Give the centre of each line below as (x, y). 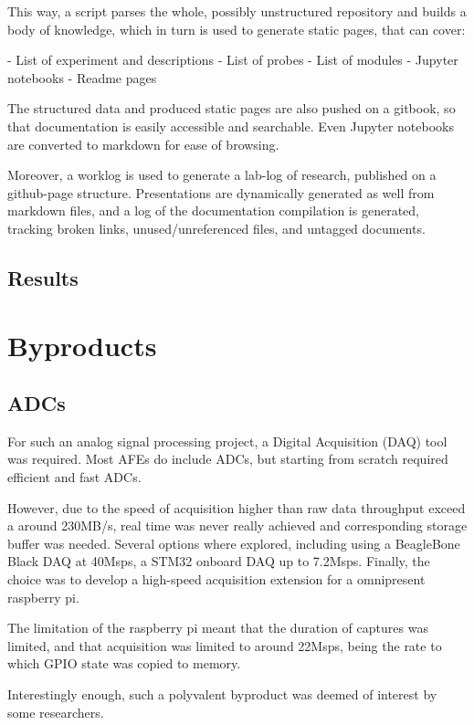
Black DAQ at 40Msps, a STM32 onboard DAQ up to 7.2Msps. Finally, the (219, 561)
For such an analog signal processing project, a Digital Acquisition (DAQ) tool (227, 441)
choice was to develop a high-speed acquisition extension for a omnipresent (216, 579)
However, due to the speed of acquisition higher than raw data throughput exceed (237, 507)
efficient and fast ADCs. (74, 477)
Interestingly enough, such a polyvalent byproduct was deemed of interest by (222, 694)
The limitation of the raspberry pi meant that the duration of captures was (218, 628)
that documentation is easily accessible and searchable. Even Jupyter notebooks (231, 126)
